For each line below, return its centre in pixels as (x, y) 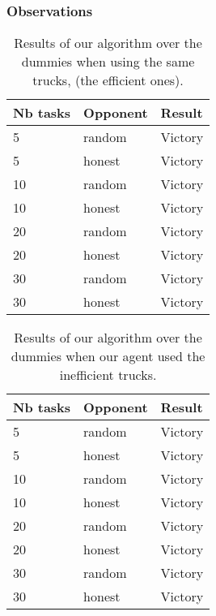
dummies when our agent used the (108, 356)
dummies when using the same (108, 62)
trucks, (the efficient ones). (108, 80)
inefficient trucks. (108, 375)
